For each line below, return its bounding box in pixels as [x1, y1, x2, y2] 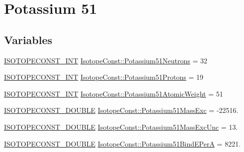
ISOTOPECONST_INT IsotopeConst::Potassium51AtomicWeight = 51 [4, 88, 223, 99]
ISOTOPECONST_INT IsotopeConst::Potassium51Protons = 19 [4, 72, 204, 82]
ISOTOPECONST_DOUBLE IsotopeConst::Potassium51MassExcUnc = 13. [4, 121, 238, 132]
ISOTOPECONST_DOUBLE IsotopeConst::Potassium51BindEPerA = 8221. [4, 138, 241, 149]
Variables [4, 32, 53, 47]
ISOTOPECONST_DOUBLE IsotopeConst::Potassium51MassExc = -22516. [4, 105, 239, 115]
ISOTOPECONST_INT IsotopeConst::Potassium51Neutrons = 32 [4, 55, 207, 65]
